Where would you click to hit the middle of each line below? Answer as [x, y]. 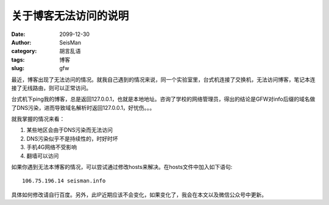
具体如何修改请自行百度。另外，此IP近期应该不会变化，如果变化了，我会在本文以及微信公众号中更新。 [139, 195]
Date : [18, 34]
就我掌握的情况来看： [38, 119]
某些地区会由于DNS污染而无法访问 [69, 130]
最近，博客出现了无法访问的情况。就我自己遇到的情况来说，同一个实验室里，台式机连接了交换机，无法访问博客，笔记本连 [163, 79]
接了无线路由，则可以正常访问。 [51, 88]
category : [24, 51]
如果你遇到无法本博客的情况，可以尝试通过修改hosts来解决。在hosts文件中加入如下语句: [122, 167]
